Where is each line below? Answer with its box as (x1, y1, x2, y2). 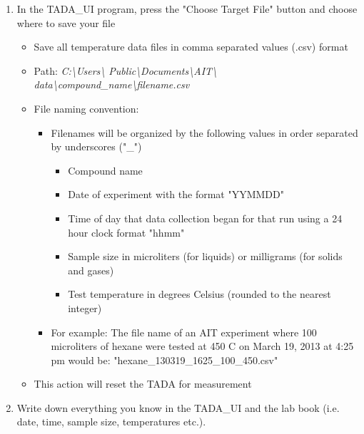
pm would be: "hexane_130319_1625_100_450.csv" (51, 352, 278, 367)
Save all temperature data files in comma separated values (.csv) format (34, 39, 348, 54)
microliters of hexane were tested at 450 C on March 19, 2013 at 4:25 (51, 339, 354, 353)
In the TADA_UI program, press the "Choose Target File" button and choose (16, 1, 358, 16)
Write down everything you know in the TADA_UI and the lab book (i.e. (16, 400, 340, 415)
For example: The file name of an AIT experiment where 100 (51, 324, 317, 339)
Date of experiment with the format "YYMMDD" (68, 187, 284, 202)
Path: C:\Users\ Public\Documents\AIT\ (34, 63, 218, 78)
